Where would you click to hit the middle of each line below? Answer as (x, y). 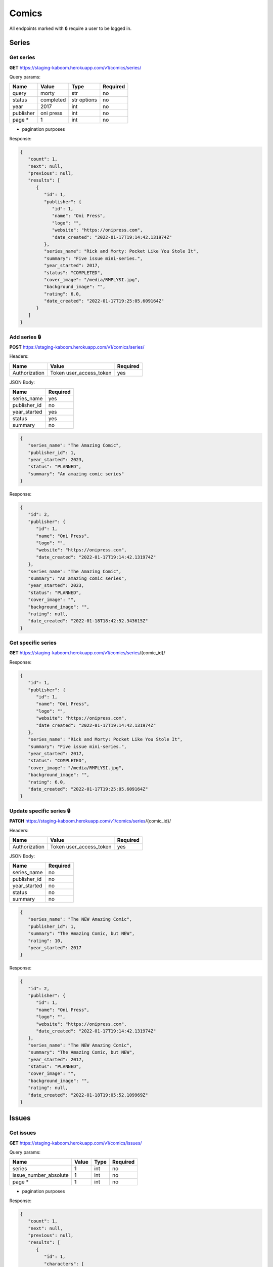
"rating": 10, (45, 941)
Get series (22, 57)
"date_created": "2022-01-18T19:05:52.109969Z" (88, 1095)
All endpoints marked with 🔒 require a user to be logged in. (71, 28)
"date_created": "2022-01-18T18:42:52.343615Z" (88, 621)
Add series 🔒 (25, 337)
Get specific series (33, 643)
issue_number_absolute (41, 1175)
